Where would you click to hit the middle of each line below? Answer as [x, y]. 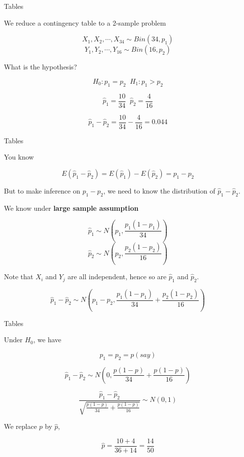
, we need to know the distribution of [159, 190]
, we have [47, 340]
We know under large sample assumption [71, 208]
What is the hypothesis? [41, 67]
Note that [19, 277]
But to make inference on [42, 190]
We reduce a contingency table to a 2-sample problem [85, 22]
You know [19, 157]
